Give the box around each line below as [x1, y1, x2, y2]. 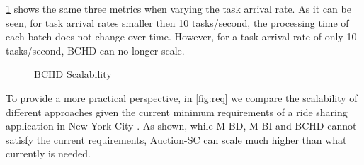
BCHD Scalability [34, 67, 112, 81]
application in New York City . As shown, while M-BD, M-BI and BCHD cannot [6, 118, 357, 133]
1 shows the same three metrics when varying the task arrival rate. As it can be [6, 1, 351, 16]
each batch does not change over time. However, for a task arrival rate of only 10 [6, 29, 357, 44]
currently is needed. [6, 146, 91, 161]
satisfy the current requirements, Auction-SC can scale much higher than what [6, 132, 347, 147]
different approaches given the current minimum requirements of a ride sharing [6, 104, 348, 119]
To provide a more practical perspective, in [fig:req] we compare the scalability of [6, 90, 358, 105]
